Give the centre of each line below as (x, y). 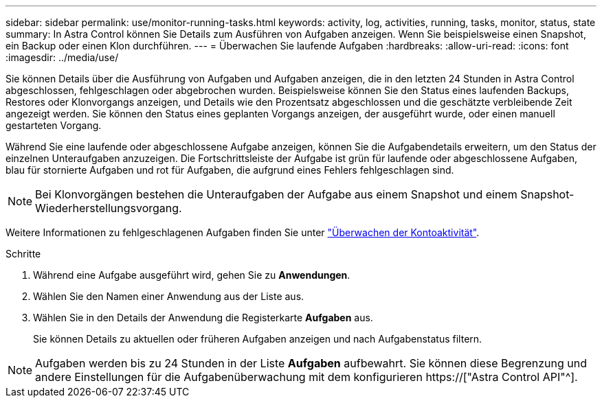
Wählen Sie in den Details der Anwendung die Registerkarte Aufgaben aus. (203, 318)
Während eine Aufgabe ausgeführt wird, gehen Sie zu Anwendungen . (192, 275)
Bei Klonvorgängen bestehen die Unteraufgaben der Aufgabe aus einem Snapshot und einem (276, 194)
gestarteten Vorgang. (54, 125)
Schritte (23, 254)
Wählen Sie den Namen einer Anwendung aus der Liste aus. (169, 296)
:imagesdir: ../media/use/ (62, 57)
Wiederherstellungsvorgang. (109, 208)
